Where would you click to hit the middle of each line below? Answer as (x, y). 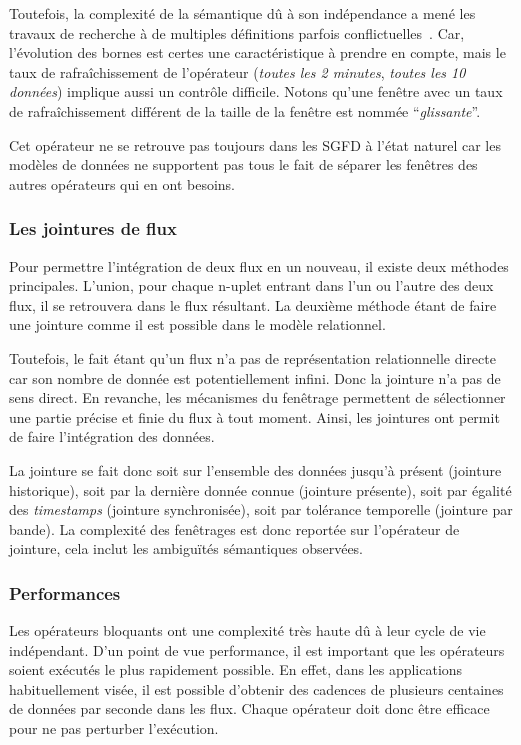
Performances (65, 592)
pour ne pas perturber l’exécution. (114, 728)
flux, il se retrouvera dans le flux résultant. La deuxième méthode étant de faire (253, 304)
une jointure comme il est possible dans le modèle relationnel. (197, 324)
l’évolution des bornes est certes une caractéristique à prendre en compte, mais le (257, 52)
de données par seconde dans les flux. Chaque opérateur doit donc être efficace (249, 708)
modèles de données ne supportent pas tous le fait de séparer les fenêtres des (243, 164)
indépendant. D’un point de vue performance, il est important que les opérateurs (257, 649)
